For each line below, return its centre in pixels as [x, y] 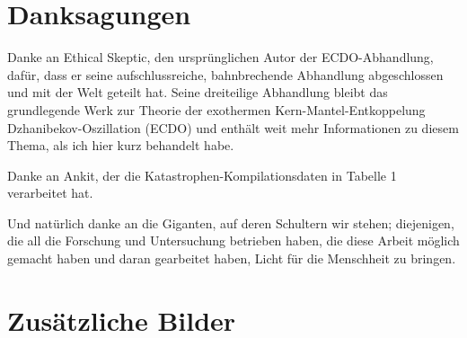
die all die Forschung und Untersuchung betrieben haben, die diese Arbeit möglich [233, 240]
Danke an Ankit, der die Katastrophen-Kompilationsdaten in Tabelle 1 [202, 175]
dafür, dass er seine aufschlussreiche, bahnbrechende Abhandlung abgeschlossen [225, 74]
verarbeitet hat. [50, 193]
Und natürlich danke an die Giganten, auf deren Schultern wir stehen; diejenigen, [231, 222]
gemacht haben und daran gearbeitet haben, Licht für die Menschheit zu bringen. [232, 258]
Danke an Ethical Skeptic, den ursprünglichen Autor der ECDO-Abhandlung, [220, 57]
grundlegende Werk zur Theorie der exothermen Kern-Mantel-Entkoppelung [216, 109]
